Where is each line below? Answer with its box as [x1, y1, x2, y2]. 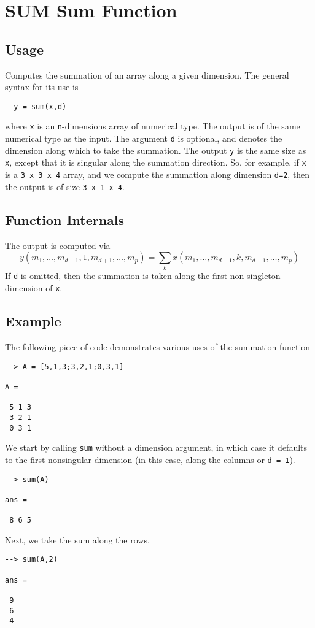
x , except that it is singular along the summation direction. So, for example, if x [5, 156, 306, 169]
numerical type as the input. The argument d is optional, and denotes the [5, 132, 282, 145]
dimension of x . [5, 281, 63, 294]
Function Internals [5, 210, 125, 229]
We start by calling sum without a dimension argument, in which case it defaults [5, 441, 308, 454]
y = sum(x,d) [14, 102, 67, 111]
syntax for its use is [5, 80, 79, 93]
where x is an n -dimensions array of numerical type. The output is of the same [5, 120, 300, 132]
